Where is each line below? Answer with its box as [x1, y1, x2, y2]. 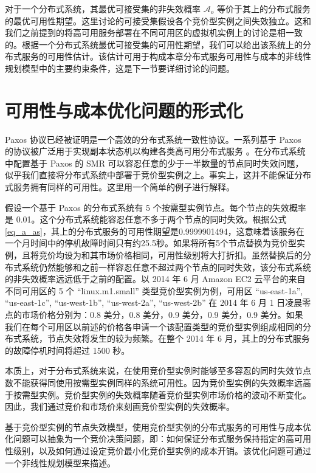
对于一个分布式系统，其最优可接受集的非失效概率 [5, 2, 201, 15]
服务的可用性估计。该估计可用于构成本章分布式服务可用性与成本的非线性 [21, 50, 311, 63]
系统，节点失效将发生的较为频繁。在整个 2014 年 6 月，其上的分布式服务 [21, 332, 310, 345]
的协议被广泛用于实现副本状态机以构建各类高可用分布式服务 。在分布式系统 [5, 145, 306, 157]
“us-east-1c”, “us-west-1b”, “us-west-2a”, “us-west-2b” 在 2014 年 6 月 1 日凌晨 [5, 296, 303, 309]
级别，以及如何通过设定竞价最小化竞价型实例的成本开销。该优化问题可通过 [13, 444, 311, 457]
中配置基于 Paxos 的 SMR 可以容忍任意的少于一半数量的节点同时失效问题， [5, 156, 304, 169]
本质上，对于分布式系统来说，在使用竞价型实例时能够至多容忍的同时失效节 [5, 364, 303, 377]
